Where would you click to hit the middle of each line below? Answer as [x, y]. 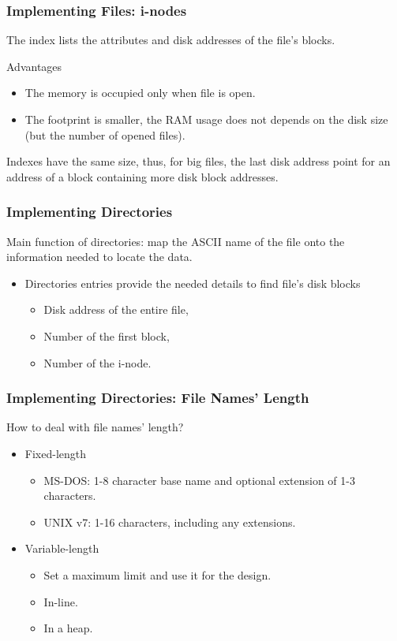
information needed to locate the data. [99, 257]
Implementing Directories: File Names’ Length [158, 398]
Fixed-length [56, 453]
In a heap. [68, 628]
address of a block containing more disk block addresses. [142, 176]
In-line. [61, 601]
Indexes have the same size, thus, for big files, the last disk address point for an [198, 161]
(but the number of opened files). [105, 134]
